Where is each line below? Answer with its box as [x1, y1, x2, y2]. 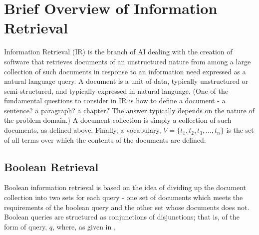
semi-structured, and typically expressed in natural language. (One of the [4, 85, 228, 96]
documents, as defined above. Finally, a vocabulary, [4, 125, 161, 135]
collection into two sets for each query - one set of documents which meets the [4, 192, 243, 203]
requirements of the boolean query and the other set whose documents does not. [4, 202, 250, 212]
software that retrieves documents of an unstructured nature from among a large [4, 56, 251, 66]
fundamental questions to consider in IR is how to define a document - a [4, 95, 226, 106]
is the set [226, 125, 254, 135]
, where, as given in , [52, 221, 116, 232]
